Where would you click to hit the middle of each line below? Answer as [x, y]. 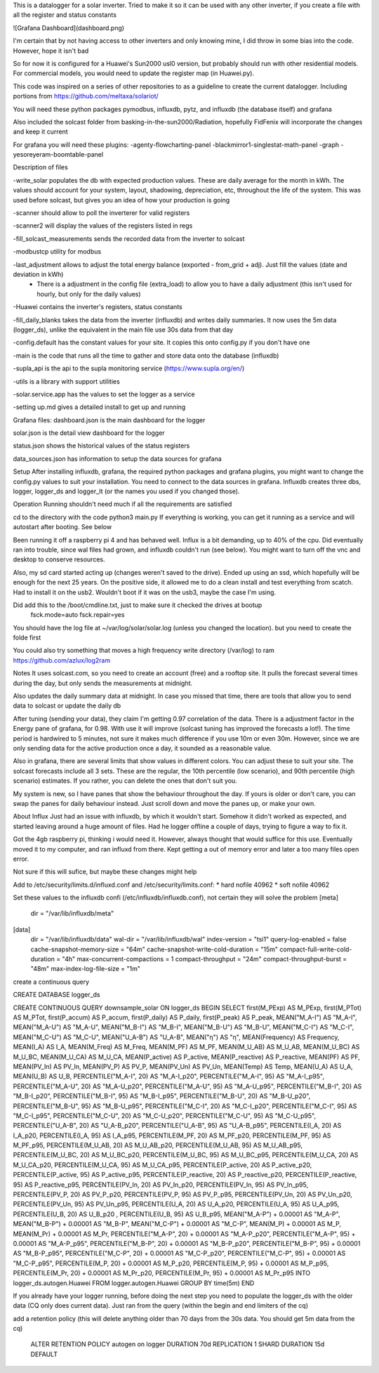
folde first [27, 638]
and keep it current [40, 132]
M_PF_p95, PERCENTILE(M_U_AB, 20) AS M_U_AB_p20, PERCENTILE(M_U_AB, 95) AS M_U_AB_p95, [158, 1145]
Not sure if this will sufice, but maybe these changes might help [105, 872]
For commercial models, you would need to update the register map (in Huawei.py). [134, 73]
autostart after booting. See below [62, 527]
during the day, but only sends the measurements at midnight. [103, 683]
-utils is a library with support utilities [67, 381]
